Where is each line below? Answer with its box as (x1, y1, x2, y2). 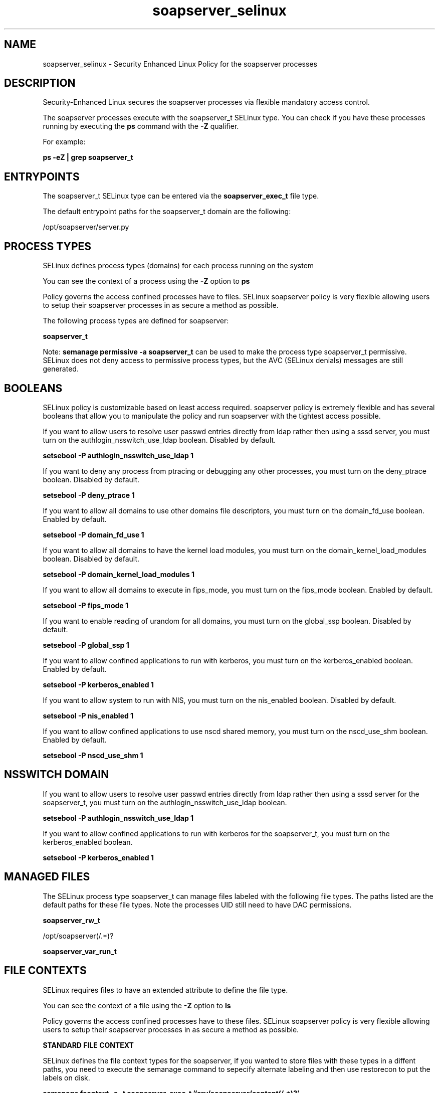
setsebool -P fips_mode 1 (43, 601, 128, 610)
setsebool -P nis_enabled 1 (43, 711, 134, 720)
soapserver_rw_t (43, 916, 100, 925)
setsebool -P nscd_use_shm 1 (43, 751, 143, 760)
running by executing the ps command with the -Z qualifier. (43, 122, 239, 131)
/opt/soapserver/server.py (43, 223, 129, 232)
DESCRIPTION (4, 77, 76, 90)
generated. (43, 365, 79, 374)
